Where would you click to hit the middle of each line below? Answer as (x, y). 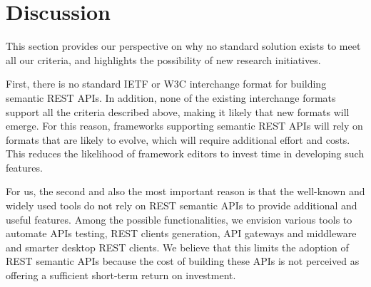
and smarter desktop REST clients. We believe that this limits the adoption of (177, 247)
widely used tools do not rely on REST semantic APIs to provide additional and (182, 205)
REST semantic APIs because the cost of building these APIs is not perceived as (183, 261)
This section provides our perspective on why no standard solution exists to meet (183, 46)
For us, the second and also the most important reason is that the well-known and (185, 191)
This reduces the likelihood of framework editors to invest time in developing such (185, 153)
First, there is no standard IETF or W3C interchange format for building (166, 84)
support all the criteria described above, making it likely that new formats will (178, 111)
